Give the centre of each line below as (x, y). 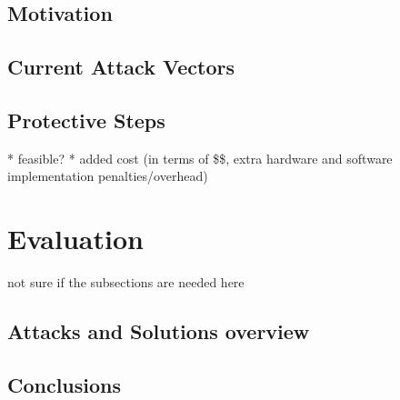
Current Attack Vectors (121, 67)
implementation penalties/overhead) (108, 176)
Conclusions (65, 384)
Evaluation (75, 239)
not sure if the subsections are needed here (126, 282)
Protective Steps (86, 120)
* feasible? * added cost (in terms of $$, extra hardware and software (200, 158)
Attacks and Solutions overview (159, 331)
